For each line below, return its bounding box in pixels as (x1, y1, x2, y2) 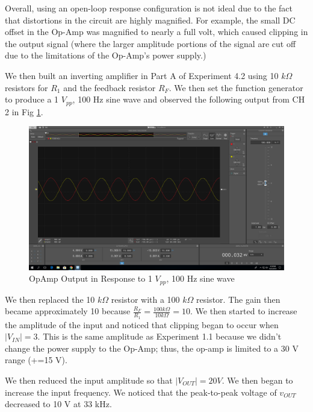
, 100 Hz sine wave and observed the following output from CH (72, 93, 305, 106)
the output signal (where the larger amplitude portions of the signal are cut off (5, 37, 296, 49)
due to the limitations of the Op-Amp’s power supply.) (5, 49, 206, 62)
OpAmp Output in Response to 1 (29, 272, 152, 285)
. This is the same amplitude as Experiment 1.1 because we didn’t (37, 330, 282, 343)
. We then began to (222, 373, 293, 386)
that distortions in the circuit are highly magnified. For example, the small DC (5, 13, 296, 26)
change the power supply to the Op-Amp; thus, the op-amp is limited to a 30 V (5, 341, 299, 354)
